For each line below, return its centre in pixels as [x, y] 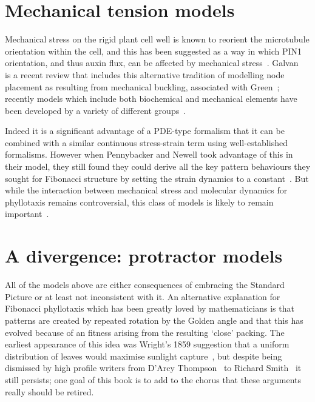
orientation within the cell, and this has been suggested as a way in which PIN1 [154, 51]
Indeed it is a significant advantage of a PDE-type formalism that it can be [145, 131]
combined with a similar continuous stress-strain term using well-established [146, 142]
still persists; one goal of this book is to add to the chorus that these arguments [153, 379]
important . [27, 214]
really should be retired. [49, 391]
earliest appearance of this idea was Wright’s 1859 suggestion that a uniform [147, 344]
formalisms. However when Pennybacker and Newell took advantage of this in [149, 154]
